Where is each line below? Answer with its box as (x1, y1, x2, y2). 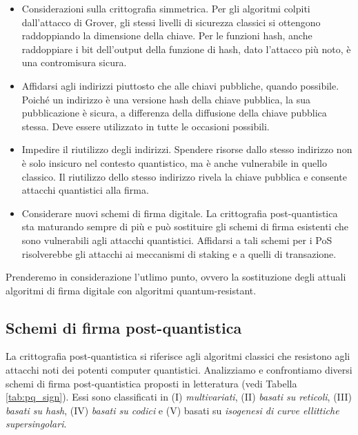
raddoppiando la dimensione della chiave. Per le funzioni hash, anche (21, 28, 312, 43)
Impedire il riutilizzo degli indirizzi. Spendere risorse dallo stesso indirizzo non (21, 142, 352, 156)
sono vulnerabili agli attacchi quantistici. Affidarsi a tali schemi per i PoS (21, 232, 332, 247)
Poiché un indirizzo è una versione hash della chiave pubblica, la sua (21, 92, 310, 106)
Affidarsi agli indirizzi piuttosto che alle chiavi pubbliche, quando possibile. (21, 78, 339, 92)
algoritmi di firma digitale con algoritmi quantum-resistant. (6, 283, 257, 297)
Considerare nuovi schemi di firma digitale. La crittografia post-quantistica (21, 205, 338, 220)
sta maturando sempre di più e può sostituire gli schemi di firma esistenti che (21, 219, 348, 234)
